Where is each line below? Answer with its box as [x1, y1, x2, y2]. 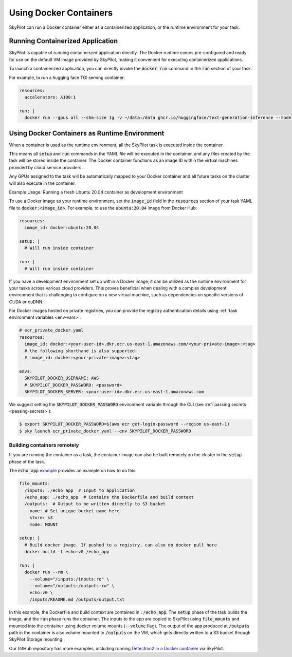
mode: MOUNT [29, 522, 58, 527]
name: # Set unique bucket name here [29, 508, 120, 514]
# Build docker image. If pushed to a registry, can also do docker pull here [24, 542, 217, 548]
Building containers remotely [9, 442, 79, 448]
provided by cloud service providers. [9, 164, 83, 170]
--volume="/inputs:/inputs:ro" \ [29, 576, 109, 582]
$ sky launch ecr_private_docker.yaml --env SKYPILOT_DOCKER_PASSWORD [19, 428, 192, 434]
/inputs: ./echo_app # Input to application [24, 487, 135, 493]
